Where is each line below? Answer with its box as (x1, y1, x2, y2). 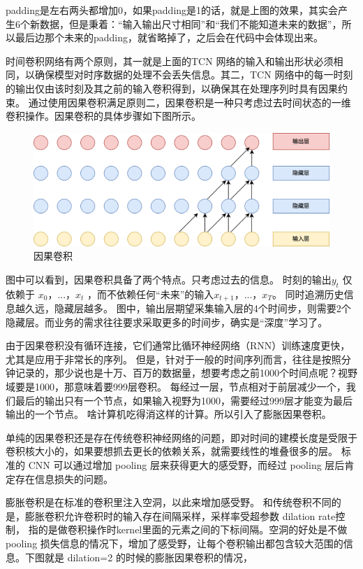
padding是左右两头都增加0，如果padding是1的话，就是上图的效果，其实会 (6, 3, 339, 17)
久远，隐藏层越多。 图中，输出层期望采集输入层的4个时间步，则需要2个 (24, 301, 351, 316)
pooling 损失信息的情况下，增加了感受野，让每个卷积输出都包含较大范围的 (6, 535, 343, 550)
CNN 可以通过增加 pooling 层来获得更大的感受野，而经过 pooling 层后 (28, 458, 345, 472)
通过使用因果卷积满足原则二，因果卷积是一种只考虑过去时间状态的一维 (28, 94, 351, 109)
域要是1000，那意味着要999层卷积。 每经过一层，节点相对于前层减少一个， (6, 379, 346, 394)
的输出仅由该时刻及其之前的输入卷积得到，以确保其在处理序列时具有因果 (6, 80, 338, 95)
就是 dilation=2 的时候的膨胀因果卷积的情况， (44, 549, 253, 564)
